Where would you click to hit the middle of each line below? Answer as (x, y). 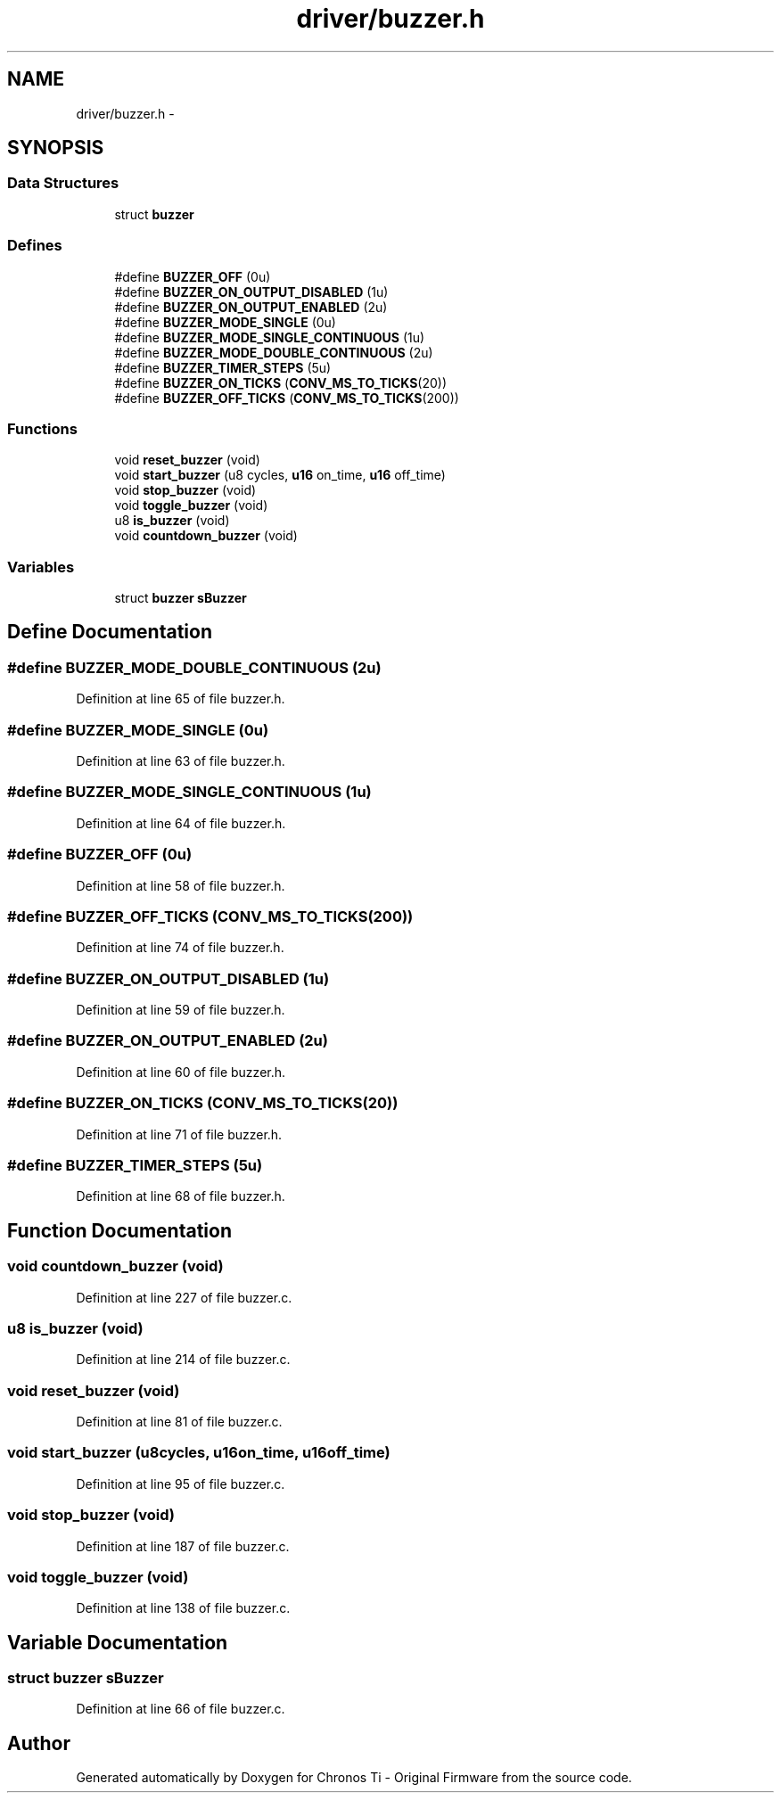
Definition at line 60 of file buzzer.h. (181, 1072)
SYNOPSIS (56, 148)
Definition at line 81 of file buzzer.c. (179, 1422)
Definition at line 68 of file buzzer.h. (181, 1196)
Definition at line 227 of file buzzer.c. (184, 1297)
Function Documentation (119, 1230)
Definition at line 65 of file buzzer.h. (181, 699)
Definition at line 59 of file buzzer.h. (181, 1010)
